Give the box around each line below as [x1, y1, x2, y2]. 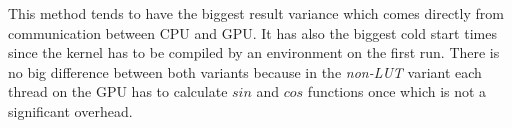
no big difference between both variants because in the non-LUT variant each [8, 61, 482, 82]
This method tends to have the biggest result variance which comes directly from [8, 3, 504, 23]
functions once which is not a [307, 81, 487, 102]
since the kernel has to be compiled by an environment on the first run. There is [8, 42, 500, 63]
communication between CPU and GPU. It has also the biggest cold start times [8, 22, 497, 43]
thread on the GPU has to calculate [8, 81, 228, 102]
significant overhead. [8, 100, 133, 121]
